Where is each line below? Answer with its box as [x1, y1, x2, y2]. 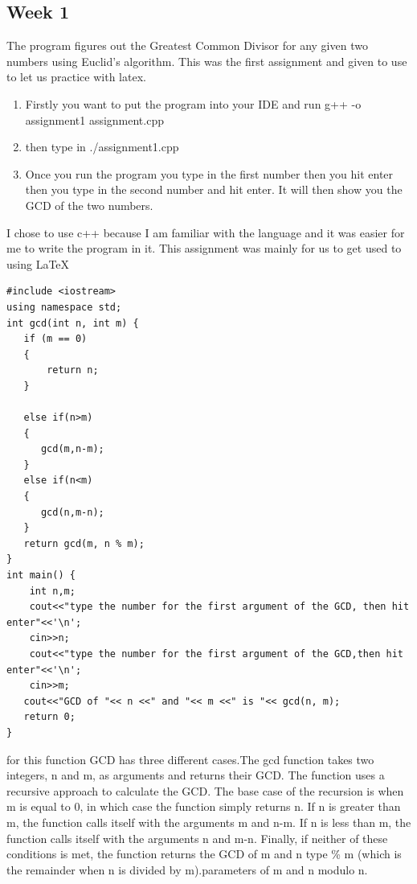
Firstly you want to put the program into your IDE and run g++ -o [25, 95, 362, 112]
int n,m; [29, 585, 76, 597]
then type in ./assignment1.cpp [25, 138, 179, 155]
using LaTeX [6, 255, 70, 272]
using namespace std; [6, 301, 122, 313]
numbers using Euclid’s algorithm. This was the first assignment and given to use [6, 52, 407, 69]
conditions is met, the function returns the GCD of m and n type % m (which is [6, 845, 402, 862]
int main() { [6, 569, 76, 582]
